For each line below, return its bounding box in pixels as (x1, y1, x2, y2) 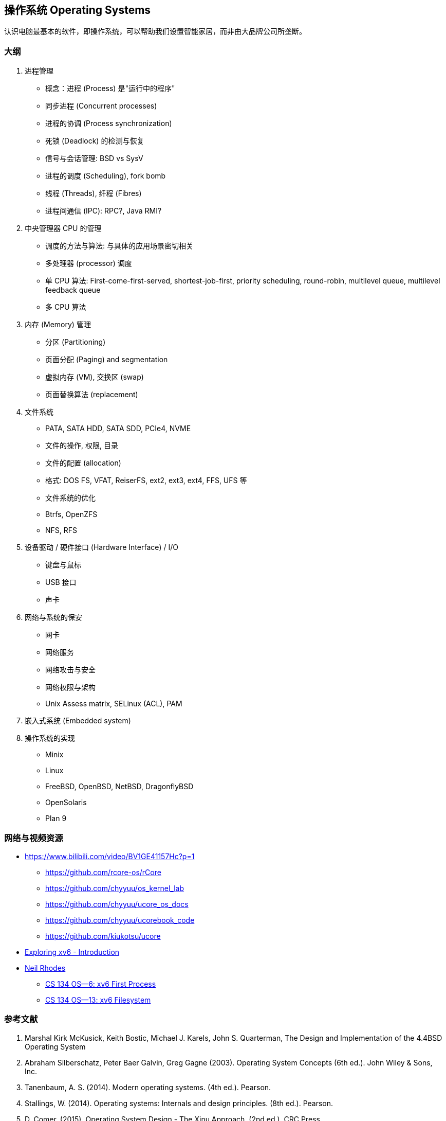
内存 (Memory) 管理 (25, 320, 91, 329)
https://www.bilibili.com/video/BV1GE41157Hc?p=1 (25, 851, 195, 861)
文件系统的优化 (45, 493, 96, 503)
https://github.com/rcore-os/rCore (45, 867, 161, 877)
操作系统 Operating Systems (4, 4, 151, 16)
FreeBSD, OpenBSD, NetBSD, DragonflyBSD (45, 782, 194, 791)
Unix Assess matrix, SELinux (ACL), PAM (45, 699, 182, 708)
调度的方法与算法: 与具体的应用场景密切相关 (45, 241, 193, 251)
